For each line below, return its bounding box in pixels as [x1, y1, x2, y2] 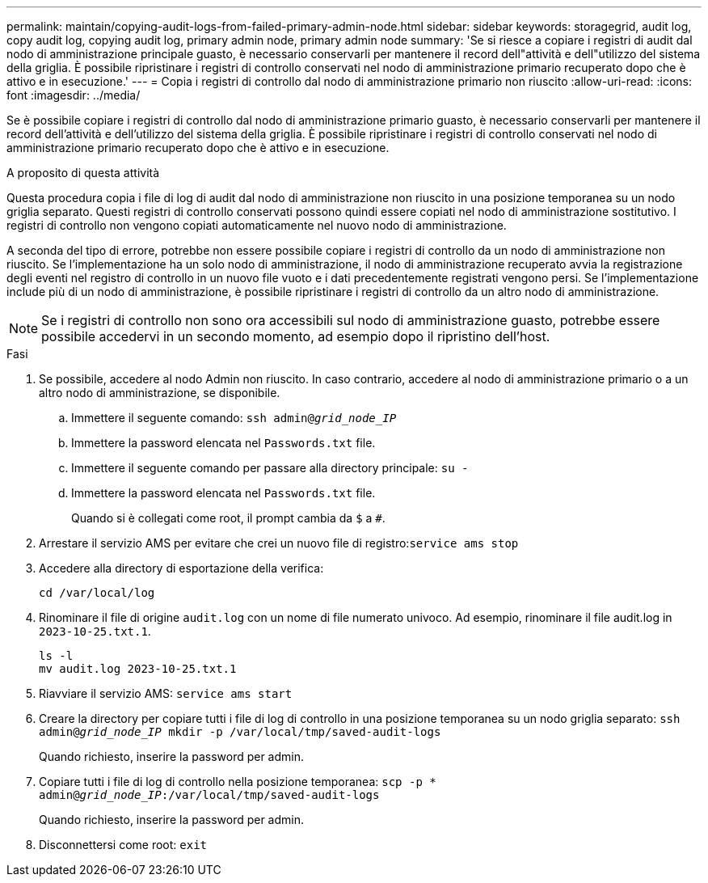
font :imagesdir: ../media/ [6, 88, 141, 102]
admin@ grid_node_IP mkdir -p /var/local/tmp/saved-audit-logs [39, 725, 441, 738]
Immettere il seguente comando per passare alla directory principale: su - [71, 461, 469, 475]
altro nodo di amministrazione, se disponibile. [39, 386, 280, 399]
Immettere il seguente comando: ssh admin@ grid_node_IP [71, 411, 397, 425]
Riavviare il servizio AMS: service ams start [39, 687, 293, 700]
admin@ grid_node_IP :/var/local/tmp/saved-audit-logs [39, 788, 380, 801]
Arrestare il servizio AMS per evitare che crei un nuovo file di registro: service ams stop [39, 536, 519, 550]
